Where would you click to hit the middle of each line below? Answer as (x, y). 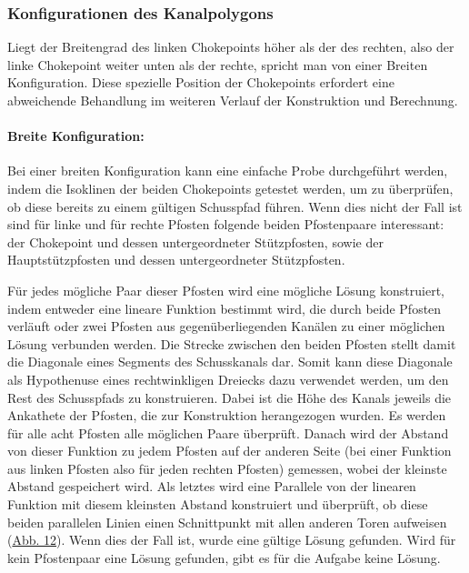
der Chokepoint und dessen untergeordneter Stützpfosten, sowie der (195, 241)
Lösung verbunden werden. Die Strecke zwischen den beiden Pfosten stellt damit (232, 343)
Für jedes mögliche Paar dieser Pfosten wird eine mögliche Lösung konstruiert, (226, 290)
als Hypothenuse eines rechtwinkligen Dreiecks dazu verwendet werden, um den (228, 379)
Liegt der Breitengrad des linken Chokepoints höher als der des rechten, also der (231, 47)
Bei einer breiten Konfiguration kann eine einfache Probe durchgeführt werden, (228, 171)
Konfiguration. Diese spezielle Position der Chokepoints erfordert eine (201, 82)
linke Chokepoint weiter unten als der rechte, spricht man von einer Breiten (218, 64)
